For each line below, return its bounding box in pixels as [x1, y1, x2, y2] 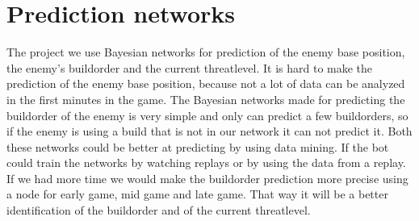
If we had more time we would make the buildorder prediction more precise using [6, 169, 409, 186]
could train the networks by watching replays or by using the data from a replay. [6, 154, 406, 171]
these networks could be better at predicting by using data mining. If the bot [6, 138, 389, 155]
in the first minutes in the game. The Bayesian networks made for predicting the [6, 90, 405, 107]
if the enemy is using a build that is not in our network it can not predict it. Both [6, 123, 413, 140]
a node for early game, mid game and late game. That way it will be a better [6, 186, 388, 202]
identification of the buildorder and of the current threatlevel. [6, 202, 311, 219]
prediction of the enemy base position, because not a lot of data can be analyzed [6, 75, 405, 92]
